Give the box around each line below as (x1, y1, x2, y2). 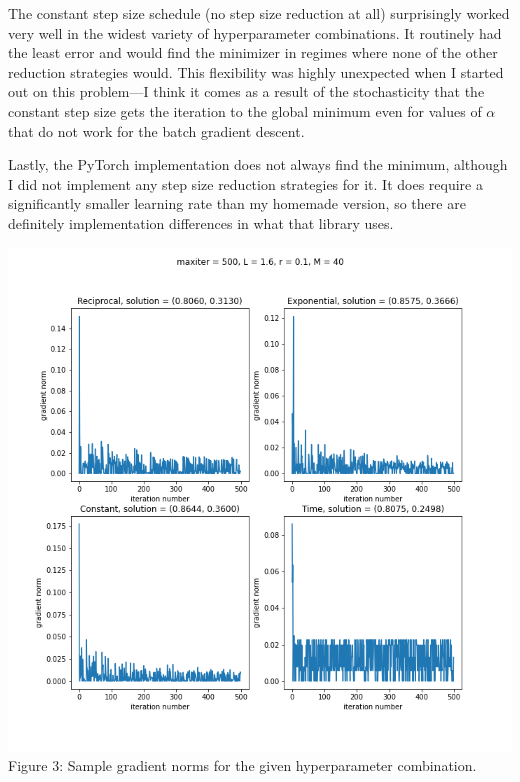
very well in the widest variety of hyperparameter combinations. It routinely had (8, 22, 502, 43)
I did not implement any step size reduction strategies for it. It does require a (8, 173, 483, 194)
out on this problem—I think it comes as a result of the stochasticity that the (8, 81, 485, 102)
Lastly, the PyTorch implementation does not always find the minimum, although (8, 154, 508, 175)
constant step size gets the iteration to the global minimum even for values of (8, 100, 482, 121)
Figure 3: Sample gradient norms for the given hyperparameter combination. (8, 755, 477, 776)
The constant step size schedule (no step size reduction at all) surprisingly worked (8, 3, 510, 23)
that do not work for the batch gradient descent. (8, 120, 305, 141)
